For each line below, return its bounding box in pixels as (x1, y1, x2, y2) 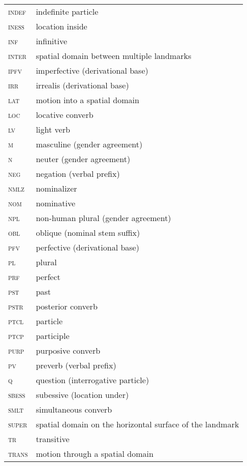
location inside (36, 20, 87, 32)
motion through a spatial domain (36, 448, 153, 459)
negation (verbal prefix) (36, 168, 120, 179)
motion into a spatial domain (36, 94, 139, 106)
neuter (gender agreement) (36, 153, 131, 165)
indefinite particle (36, 6, 99, 17)
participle (36, 330, 70, 341)
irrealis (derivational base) (36, 79, 129, 91)
